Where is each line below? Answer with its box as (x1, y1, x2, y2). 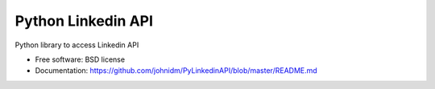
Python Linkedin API (14, 12, 153, 30)
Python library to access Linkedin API (14, 40, 139, 50)
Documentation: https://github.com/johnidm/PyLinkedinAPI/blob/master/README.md (35, 66, 317, 75)
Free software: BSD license (35, 55, 125, 64)
